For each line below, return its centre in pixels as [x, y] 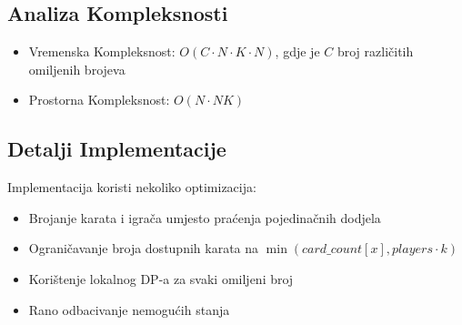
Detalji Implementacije [117, 149]
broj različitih [375, 51]
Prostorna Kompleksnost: [99, 100]
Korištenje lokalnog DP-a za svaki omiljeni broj [161, 278]
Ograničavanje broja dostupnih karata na [144, 248]
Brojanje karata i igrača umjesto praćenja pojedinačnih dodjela [205, 217]
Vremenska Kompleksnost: [102, 51]
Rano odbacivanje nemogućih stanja [129, 309]
